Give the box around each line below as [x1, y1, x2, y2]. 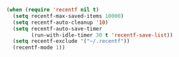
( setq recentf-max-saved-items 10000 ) [12, 12, 125, 20]
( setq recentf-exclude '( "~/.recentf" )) [12, 38, 130, 45]
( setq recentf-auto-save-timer [12, 25, 103, 32]
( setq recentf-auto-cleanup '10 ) [12, 19, 109, 26]
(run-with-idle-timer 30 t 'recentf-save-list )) [31, 31, 173, 39]
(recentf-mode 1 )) [12, 44, 66, 51]
